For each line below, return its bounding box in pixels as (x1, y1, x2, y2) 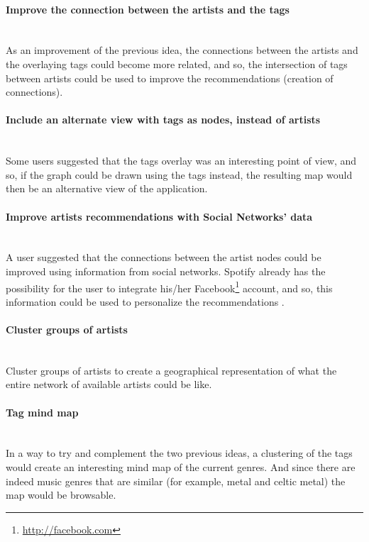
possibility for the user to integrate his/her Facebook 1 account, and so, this (6, 278, 333, 295)
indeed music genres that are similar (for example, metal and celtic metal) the (6, 473, 346, 488)
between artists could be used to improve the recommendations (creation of (6, 70, 334, 85)
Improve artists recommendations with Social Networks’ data (6, 209, 313, 223)
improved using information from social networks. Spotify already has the (6, 263, 326, 278)
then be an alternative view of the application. (6, 181, 208, 196)
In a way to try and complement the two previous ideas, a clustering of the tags (6, 446, 353, 460)
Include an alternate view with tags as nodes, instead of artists (6, 112, 321, 127)
